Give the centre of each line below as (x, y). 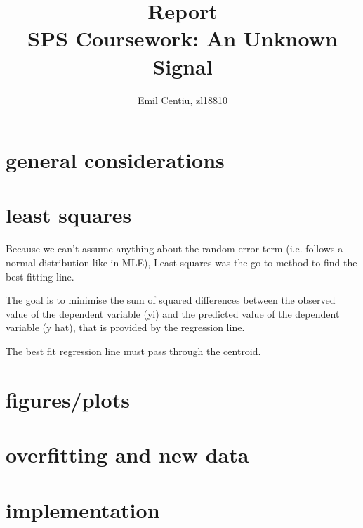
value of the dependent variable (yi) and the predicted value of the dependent (173, 313)
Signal (183, 66)
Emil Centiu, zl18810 (183, 99)
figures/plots (68, 399)
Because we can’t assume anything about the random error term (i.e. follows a (174, 249)
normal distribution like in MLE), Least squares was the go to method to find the (181, 262)
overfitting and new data (127, 455)
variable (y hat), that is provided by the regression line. (125, 327)
